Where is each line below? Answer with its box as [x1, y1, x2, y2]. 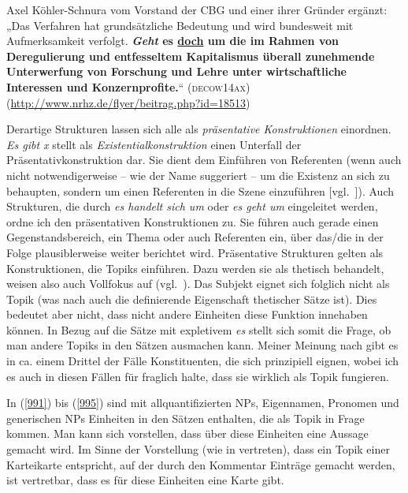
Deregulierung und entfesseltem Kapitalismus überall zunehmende [6, 47, 375, 64]
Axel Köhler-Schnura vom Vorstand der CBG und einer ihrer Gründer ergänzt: [6, 2, 388, 17]
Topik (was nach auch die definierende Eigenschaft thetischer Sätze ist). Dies [6, 290, 377, 307]
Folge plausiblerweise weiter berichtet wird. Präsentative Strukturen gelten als [6, 244, 384, 260]
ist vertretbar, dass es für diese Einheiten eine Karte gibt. [6, 472, 284, 488]
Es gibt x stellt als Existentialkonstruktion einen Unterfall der [6, 136, 302, 152]
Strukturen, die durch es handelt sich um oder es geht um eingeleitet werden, [6, 198, 378, 215]
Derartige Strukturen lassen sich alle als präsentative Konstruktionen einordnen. [6, 121, 391, 137]
